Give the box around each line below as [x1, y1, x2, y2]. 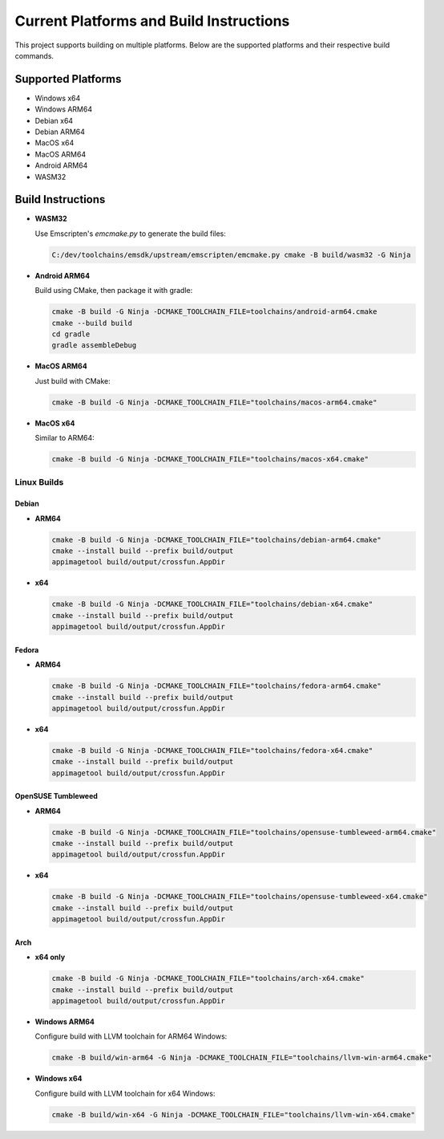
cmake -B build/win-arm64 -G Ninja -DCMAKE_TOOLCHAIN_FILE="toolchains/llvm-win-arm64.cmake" [51, 1053, 433, 1063]
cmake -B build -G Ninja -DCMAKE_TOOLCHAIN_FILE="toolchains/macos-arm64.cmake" [51, 397, 377, 407]
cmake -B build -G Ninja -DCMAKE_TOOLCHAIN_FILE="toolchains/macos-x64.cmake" [51, 454, 369, 464]
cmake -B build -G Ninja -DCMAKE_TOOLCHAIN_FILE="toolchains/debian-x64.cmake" [51, 600, 373, 609]
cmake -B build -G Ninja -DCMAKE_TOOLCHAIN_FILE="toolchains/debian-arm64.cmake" [51, 535, 382, 544]
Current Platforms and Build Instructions [14, 12, 290, 30]
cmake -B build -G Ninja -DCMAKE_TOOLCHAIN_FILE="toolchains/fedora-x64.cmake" [51, 746, 373, 755]
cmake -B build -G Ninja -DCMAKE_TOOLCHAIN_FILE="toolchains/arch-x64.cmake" [51, 974, 365, 983]
